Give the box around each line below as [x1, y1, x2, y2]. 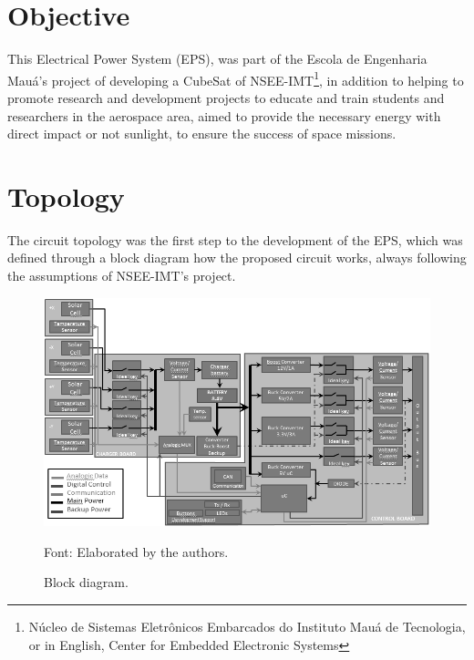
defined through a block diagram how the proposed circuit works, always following [7, 248, 467, 267]
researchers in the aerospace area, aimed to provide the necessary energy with [7, 106, 441, 125]
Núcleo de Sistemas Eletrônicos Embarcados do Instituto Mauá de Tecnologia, [28, 617, 466, 636]
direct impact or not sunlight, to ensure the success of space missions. [7, 124, 397, 143]
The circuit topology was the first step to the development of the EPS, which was [7, 230, 463, 249]
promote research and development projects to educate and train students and [7, 88, 445, 107]
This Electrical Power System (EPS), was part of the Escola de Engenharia [7, 49, 428, 68]
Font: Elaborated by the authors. [44, 541, 229, 561]
